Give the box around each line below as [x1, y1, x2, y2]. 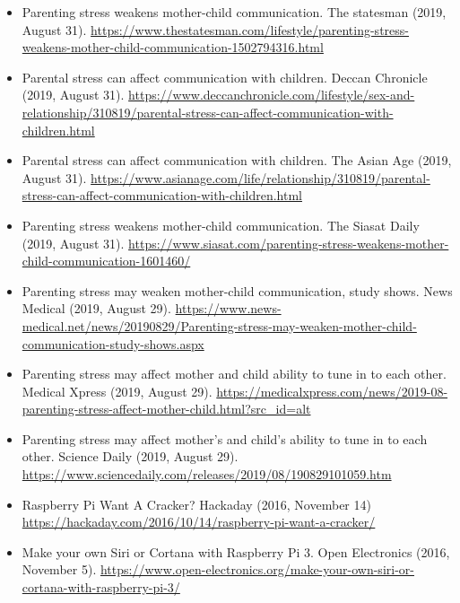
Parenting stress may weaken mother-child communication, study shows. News [22, 281, 453, 300]
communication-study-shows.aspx [22, 334, 204, 353]
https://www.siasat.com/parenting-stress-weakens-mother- [128, 233, 449, 252]
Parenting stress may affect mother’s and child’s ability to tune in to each [22, 429, 428, 448]
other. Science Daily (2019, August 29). [22, 447, 239, 466]
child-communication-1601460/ [22, 251, 191, 270]
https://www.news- [175, 299, 282, 318]
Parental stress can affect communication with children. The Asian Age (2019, [22, 151, 452, 170]
